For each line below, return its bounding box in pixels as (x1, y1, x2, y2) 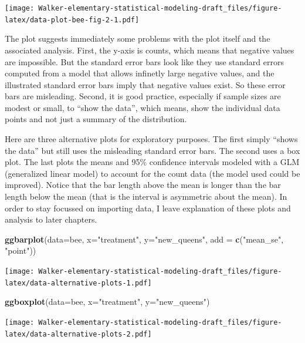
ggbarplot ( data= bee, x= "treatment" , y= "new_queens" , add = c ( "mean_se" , (5, 233, 284, 245)
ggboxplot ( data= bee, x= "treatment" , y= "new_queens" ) (5, 295, 210, 308)
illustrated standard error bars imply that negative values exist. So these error (5, 78, 286, 90)
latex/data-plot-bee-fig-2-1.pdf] (5, 15, 140, 24)
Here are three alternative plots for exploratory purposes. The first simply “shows (5, 133, 298, 145)
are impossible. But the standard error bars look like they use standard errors (5, 55, 284, 68)
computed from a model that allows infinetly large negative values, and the (5, 67, 274, 79)
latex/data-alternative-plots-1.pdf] (5, 278, 152, 287)
